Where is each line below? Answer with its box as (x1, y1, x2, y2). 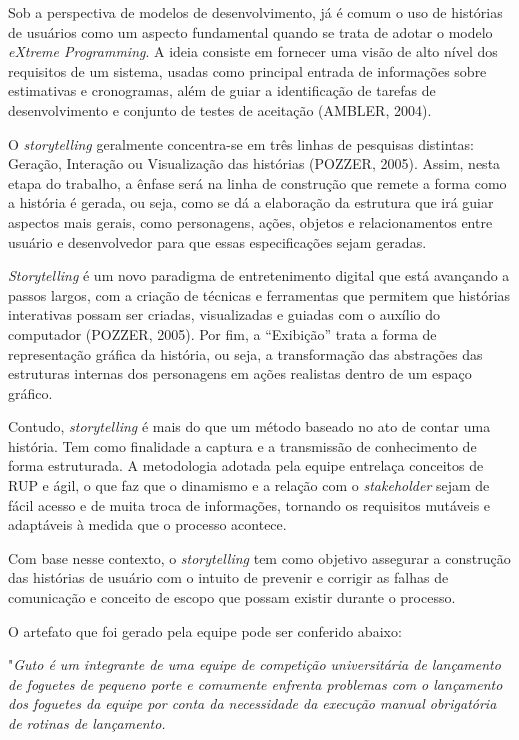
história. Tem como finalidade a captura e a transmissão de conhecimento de (8, 435, 477, 456)
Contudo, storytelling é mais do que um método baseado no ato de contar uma (8, 416, 491, 437)
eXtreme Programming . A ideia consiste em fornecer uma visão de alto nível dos (8, 41, 498, 62)
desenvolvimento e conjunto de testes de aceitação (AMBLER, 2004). (8, 99, 432, 120)
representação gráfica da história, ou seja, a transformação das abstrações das (8, 343, 483, 364)
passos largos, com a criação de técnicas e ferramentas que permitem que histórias (8, 284, 511, 305)
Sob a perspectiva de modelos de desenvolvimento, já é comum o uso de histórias (8, 2, 503, 22)
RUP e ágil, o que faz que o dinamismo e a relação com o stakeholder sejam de (8, 475, 490, 496)
